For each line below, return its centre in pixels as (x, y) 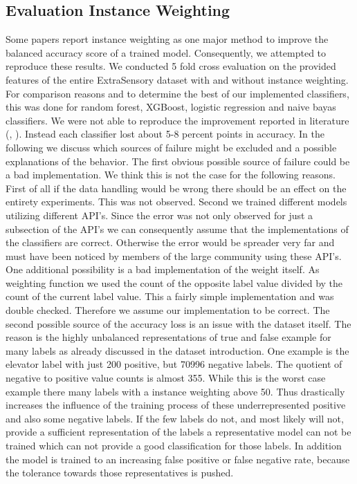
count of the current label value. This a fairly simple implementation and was (170, 296)
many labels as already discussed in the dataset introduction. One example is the (177, 350)
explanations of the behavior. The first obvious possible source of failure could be (178, 161)
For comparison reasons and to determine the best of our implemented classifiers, (177, 93)
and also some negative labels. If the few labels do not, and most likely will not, (175, 418)
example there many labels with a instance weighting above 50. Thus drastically (175, 391)
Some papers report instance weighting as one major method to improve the (167, 39)
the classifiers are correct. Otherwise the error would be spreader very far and (170, 242)
